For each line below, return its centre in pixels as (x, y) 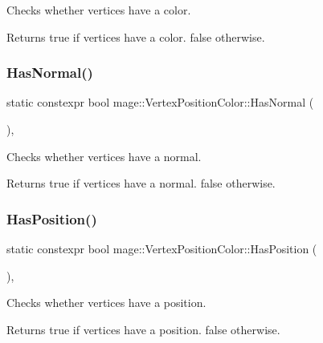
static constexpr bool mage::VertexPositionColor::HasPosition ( (162, 248)
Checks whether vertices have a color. (99, 10)
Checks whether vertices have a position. (106, 303)
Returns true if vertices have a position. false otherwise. (143, 329)
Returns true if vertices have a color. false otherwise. (136, 36)
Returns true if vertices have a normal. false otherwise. (141, 183)
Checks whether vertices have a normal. (104, 156)
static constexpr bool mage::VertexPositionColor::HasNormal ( (160, 102)
